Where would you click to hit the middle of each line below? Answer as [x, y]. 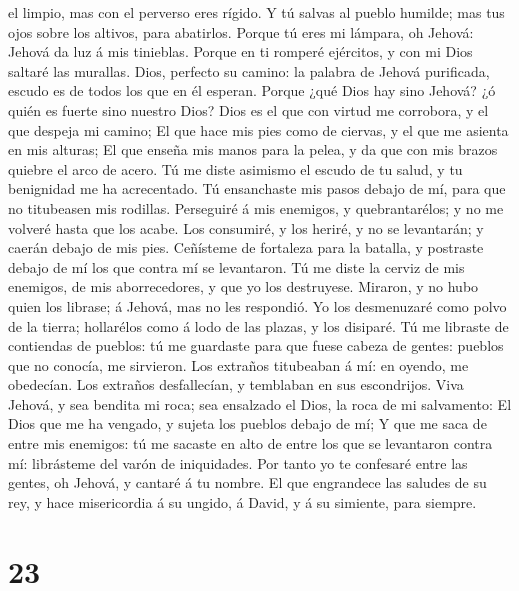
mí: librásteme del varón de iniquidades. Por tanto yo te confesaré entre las [238, 462]
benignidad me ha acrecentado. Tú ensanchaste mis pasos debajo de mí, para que [257, 188]
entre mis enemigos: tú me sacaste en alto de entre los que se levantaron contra [250, 443]
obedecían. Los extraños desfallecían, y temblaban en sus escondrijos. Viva [236, 384]
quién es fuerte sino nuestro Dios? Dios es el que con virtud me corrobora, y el [248, 109]
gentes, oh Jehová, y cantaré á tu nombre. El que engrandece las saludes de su [247, 482]
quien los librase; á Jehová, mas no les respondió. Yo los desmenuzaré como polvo [257, 305]
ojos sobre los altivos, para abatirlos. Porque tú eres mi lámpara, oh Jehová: [241, 31]
